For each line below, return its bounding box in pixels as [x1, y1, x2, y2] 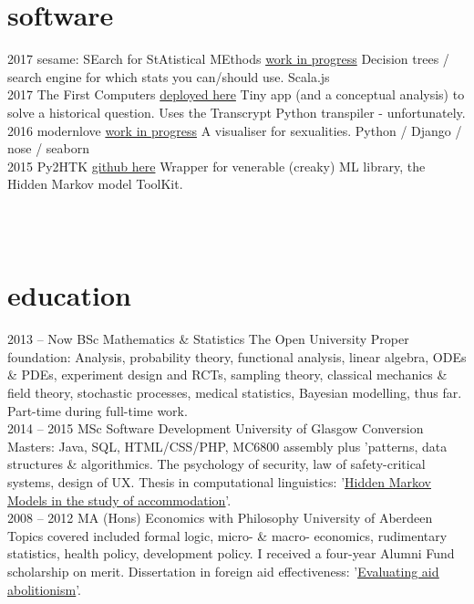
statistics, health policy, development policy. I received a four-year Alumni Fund [7, 544, 455, 563]
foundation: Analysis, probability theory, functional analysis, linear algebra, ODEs [7, 347, 467, 366]
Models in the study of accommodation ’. [7, 490, 232, 509]
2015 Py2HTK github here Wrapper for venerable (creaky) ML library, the [7, 156, 426, 175]
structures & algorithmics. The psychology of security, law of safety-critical [7, 454, 426, 474]
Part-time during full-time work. [7, 401, 188, 420]
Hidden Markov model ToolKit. [7, 174, 183, 193]
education [7, 276, 131, 314]
